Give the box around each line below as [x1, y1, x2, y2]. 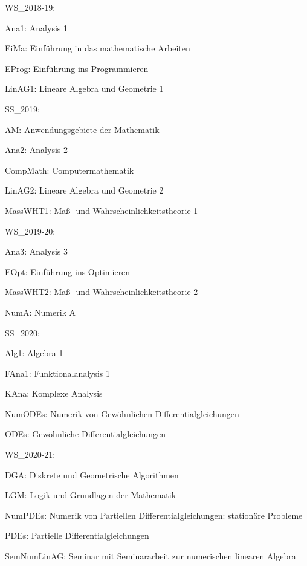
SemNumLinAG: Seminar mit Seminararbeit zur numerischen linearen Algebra [5, 550, 296, 562]
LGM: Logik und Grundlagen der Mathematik [5, 489, 176, 501]
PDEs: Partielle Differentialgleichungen [5, 529, 149, 542]
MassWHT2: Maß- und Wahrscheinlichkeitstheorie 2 [5, 285, 198, 298]
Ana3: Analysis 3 [5, 245, 68, 258]
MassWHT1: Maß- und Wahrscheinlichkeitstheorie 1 [5, 204, 198, 216]
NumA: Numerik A [5, 305, 76, 318]
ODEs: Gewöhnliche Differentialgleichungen [5, 428, 166, 440]
